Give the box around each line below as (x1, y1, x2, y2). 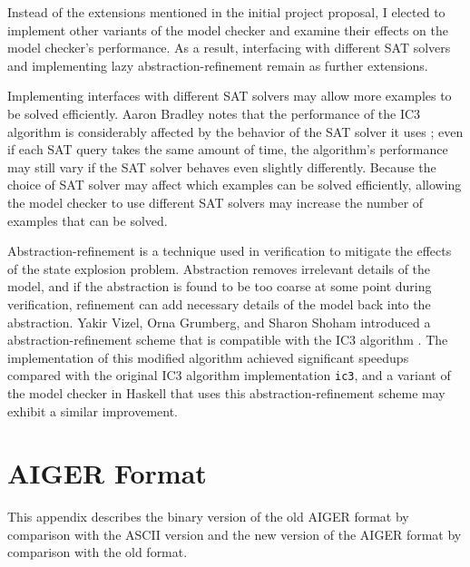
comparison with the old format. (7, 543, 188, 562)
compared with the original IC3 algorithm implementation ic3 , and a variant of (7, 366, 451, 385)
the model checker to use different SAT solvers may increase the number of (7, 192, 424, 211)
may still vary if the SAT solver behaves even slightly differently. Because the (7, 157, 436, 176)
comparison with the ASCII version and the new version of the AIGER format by (7, 524, 462, 543)
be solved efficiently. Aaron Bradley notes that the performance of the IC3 (7, 103, 421, 122)
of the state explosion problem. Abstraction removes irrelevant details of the (7, 259, 431, 278)
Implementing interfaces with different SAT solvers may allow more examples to (7, 86, 452, 105)
